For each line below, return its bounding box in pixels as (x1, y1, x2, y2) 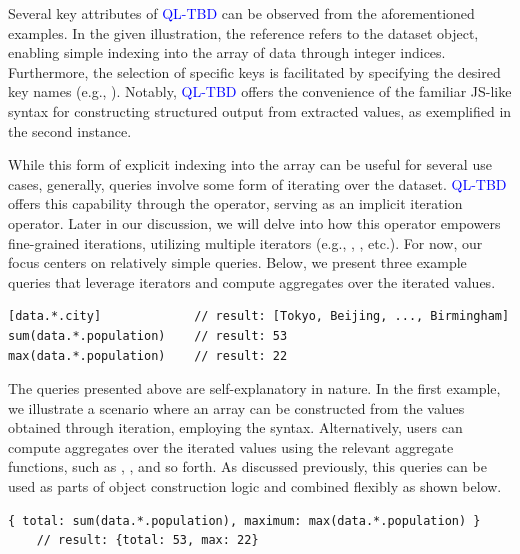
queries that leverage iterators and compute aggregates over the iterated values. (8, 271, 496, 292)
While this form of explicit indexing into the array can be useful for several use (8, 154, 492, 175)
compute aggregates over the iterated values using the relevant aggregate (8, 436, 454, 457)
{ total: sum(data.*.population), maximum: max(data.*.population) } (8, 513, 481, 528)
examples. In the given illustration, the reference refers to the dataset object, (8, 22, 479, 43)
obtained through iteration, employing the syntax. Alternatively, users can (8, 417, 463, 438)
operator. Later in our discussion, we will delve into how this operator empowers (8, 212, 501, 233)
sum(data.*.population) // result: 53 (8, 328, 288, 343)
